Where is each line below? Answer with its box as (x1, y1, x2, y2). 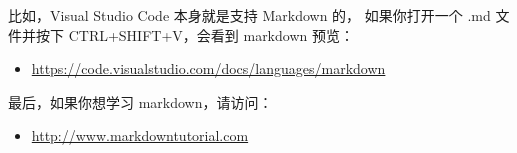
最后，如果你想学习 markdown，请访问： (8, 91, 273, 112)
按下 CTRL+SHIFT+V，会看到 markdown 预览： (35, 24, 354, 45)
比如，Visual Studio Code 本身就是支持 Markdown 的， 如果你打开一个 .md (8, 5, 491, 25)
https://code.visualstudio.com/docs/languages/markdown (31, 58, 386, 79)
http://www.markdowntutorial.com (31, 125, 249, 146)
